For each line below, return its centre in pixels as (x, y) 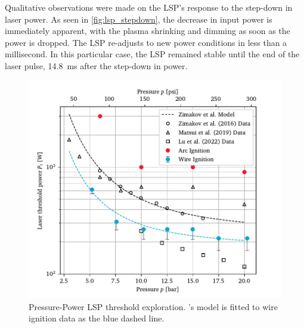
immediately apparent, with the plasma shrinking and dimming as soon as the (148, 31)
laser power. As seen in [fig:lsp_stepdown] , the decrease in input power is (139, 19)
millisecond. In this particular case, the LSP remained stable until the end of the (152, 54)
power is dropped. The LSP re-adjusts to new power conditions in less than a (146, 42)
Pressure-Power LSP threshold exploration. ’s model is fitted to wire (153, 306)
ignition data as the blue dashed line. (97, 318)
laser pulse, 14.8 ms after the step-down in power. (96, 65)
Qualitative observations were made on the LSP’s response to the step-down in (149, 7)
